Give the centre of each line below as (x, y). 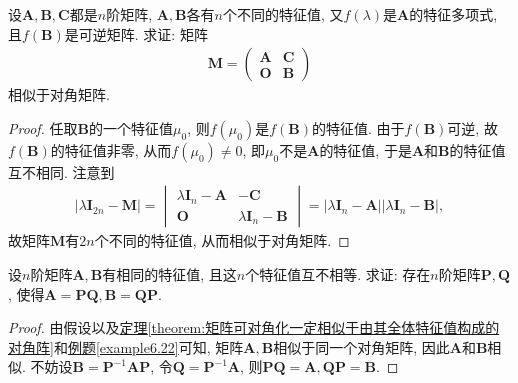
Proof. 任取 (43, 127)
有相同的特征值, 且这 (169, 274)
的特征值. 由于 (358, 127)
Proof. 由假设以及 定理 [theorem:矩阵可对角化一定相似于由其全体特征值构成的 (254, 327)
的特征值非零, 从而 (111, 149)
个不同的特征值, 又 (283, 14)
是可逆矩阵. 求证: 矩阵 (136, 33)
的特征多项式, (453, 14)
